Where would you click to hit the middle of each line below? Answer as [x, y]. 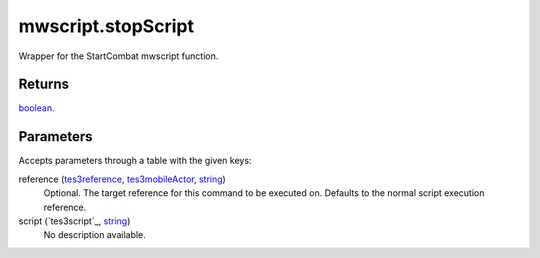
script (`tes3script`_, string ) [74, 221]
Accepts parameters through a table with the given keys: [135, 161]
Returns [44, 84]
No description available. [95, 235]
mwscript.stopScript [106, 26]
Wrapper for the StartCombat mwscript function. [118, 56]
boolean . [36, 108]
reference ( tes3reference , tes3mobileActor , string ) [122, 179]
